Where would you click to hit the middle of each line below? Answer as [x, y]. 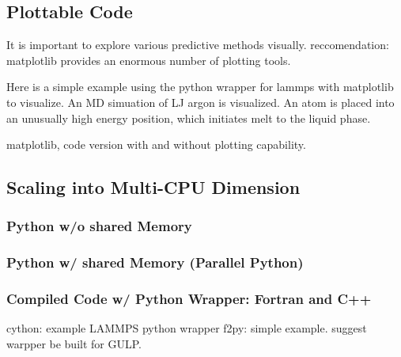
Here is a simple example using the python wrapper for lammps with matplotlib [200, 87]
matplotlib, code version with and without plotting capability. [156, 144]
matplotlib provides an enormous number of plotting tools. [149, 60]
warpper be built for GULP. [74, 344]
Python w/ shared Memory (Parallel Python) [155, 262]
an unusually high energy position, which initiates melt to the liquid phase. [189, 118]
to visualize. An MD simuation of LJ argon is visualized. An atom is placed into [200, 102]
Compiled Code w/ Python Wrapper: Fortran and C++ [189, 299]
